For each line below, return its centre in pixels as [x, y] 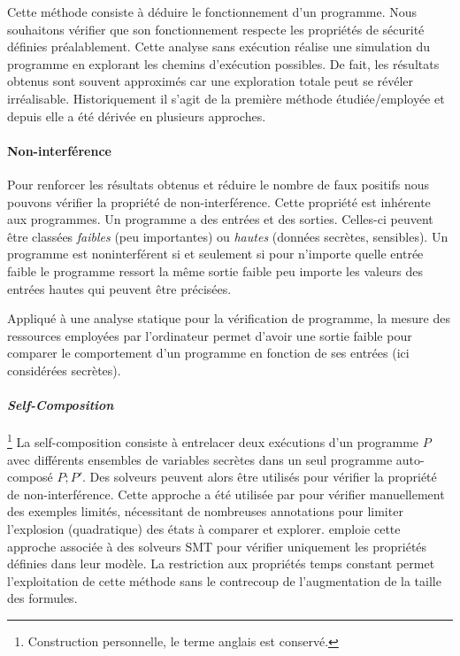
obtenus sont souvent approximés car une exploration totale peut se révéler [211, 81]
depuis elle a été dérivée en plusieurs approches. [137, 116]
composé [30, 477]
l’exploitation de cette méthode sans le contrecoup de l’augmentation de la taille [224, 580]
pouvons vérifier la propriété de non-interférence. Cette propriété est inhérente [219, 201]
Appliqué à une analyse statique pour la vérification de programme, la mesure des [229, 318]
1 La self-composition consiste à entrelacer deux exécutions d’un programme [213, 440]
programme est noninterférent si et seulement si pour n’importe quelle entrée [215, 254]
